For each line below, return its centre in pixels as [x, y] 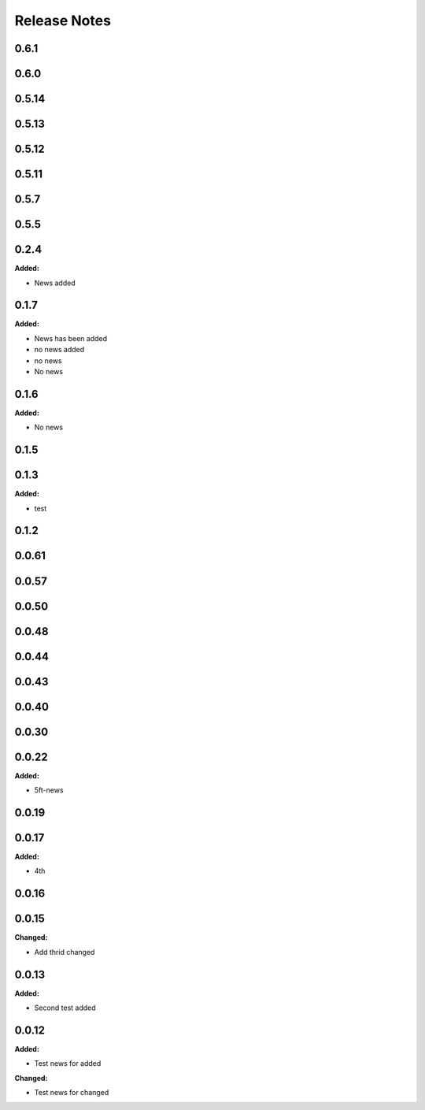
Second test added [65, 1008]
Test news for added [68, 1064]
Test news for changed [72, 1093]
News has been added [71, 338]
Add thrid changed [65, 952]
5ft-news [49, 790]
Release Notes [63, 20]
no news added [59, 350]
